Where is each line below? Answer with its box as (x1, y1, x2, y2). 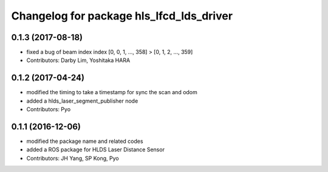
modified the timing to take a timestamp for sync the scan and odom (26, 89, 197, 96)
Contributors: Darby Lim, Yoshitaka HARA (26, 57, 131, 64)
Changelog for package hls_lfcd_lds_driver (11, 9, 233, 22)
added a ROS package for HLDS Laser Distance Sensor (26, 146, 165, 153)
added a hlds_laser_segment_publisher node (26, 97, 138, 105)
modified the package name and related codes (26, 137, 143, 145)
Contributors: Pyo (26, 106, 71, 113)
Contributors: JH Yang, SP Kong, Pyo (26, 154, 119, 162)
